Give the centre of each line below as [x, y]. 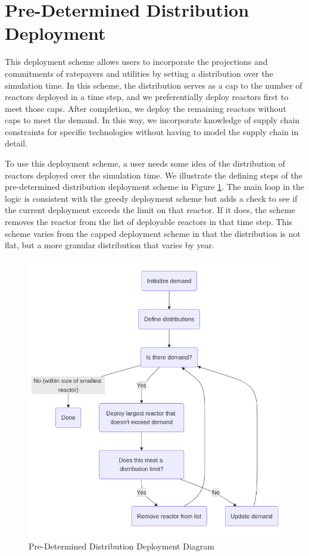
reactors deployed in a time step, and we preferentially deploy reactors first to [147, 97]
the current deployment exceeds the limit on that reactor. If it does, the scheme [150, 210]
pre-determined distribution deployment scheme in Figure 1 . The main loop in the [154, 187]
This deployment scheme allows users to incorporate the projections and [136, 62]
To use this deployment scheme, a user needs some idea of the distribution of [145, 163]
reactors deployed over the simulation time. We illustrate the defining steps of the [154, 175]
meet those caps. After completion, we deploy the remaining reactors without [146, 108]
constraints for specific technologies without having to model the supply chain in [152, 131]
